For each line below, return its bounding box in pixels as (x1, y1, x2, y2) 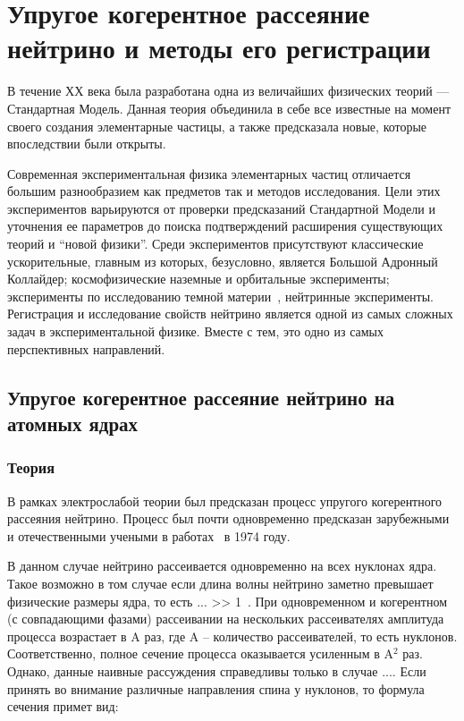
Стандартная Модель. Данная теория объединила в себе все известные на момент (7, 98, 451, 117)
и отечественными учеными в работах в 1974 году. (7, 526, 291, 545)
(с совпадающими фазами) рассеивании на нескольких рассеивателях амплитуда (7, 609, 444, 628)
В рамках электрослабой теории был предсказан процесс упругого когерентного (7, 491, 443, 510)
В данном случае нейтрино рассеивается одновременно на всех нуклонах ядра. (7, 556, 437, 575)
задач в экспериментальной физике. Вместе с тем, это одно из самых (7, 322, 384, 341)
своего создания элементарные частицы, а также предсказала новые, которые (7, 116, 427, 135)
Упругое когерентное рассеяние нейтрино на (7, 383, 395, 411)
